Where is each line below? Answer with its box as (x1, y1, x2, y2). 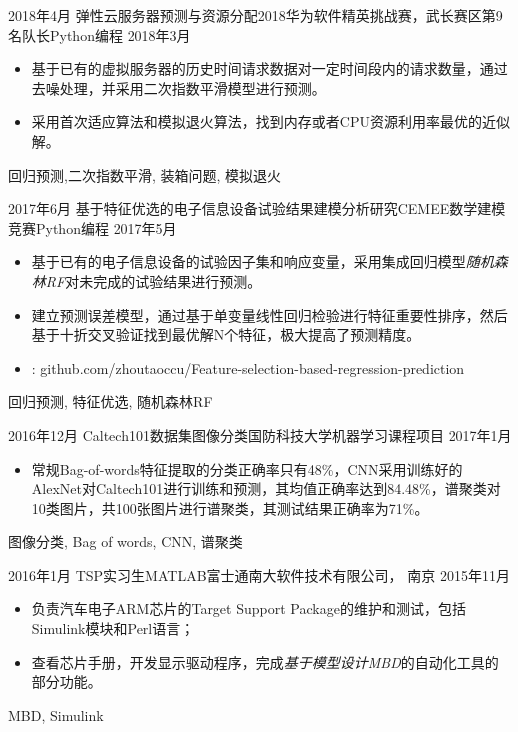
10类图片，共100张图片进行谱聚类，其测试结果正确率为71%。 (31, 497, 429, 518)
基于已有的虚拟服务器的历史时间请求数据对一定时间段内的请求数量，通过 (31, 58, 508, 79)
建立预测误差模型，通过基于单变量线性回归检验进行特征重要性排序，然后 (31, 304, 508, 325)
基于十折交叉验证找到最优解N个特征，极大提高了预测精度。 (31, 324, 421, 345)
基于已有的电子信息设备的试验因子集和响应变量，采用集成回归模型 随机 (31, 251, 494, 272)
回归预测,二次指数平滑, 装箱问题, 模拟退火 (8, 164, 281, 185)
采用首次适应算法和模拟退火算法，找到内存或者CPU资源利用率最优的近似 (31, 111, 510, 132)
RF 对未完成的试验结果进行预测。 (45, 270, 262, 291)
